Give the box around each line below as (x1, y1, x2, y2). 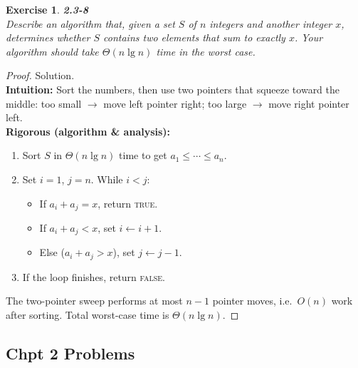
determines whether (6, 30, 90, 45)
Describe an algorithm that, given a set (6, 16, 175, 31)
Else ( (39, 245, 65, 260)
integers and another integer (209, 16, 332, 31)
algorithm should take (6, 44, 99, 58)
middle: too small (6, 96, 82, 111)
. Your (294, 30, 323, 45)
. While (90, 171, 123, 186)
